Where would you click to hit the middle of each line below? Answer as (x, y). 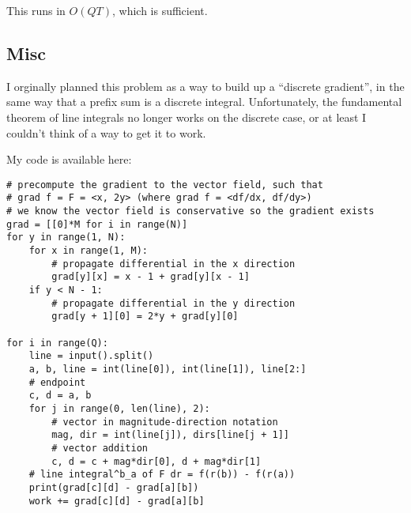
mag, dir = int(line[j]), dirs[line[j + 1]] (170, 435)
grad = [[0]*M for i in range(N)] (97, 224)
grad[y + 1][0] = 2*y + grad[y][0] (145, 317)
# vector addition (100, 448)
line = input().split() (91, 356)
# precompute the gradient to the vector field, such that (165, 185)
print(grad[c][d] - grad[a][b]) (114, 487)
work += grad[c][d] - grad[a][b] (117, 501)
